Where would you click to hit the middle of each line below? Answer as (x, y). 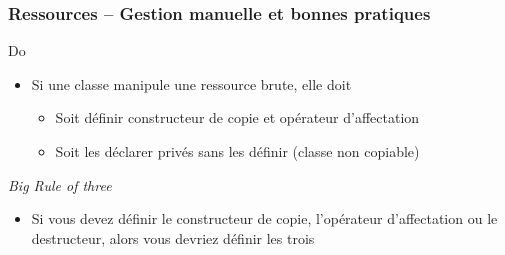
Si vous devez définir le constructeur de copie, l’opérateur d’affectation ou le (264, 218)
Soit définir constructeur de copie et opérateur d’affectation (237, 117)
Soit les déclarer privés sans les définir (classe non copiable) (237, 151)
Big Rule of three (60, 184)
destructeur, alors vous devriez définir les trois (173, 237)
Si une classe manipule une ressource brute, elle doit (191, 83)
